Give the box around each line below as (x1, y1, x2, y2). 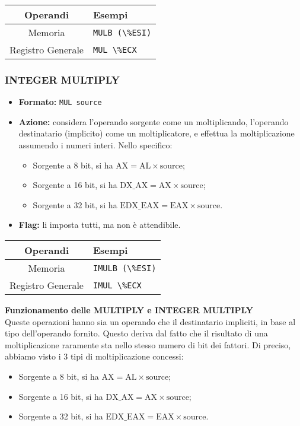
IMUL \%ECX (92, 280, 142, 290)
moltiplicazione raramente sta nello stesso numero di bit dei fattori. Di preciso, (5, 338, 291, 351)
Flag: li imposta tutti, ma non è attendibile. (18, 218, 181, 231)
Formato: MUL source (18, 96, 102, 108)
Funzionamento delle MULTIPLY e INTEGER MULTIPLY (5, 304, 254, 316)
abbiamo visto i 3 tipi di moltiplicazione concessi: (5, 350, 184, 363)
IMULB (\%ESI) (92, 263, 157, 273)
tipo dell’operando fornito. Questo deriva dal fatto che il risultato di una (5, 327, 268, 339)
